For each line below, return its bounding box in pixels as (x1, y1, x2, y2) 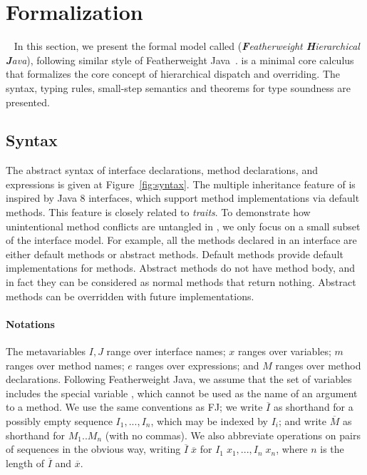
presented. (6, 94, 50, 109)
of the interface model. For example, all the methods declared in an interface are (6, 233, 357, 247)
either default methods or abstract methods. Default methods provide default (6, 246, 343, 261)
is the (320, 441, 344, 456)
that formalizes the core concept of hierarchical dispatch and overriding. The (6, 66, 340, 81)
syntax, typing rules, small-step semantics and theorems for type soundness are (6, 80, 351, 95)
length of (6, 455, 45, 470)
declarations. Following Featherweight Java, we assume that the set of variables (6, 372, 352, 387)
